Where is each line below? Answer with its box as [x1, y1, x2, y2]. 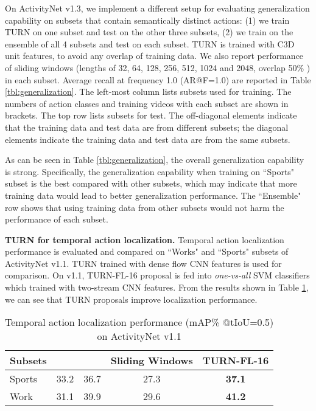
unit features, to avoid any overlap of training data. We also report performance [5, 49, 304, 62]
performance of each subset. [5, 213, 108, 226]
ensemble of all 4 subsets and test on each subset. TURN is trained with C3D [5, 37, 295, 50]
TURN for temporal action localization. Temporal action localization [5, 233, 284, 246]
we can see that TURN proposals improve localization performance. [5, 292, 258, 305]
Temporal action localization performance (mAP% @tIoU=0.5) [5, 315, 274, 330]
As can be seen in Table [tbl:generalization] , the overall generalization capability [5, 153, 304, 166]
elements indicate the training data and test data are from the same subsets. [5, 133, 290, 145]
